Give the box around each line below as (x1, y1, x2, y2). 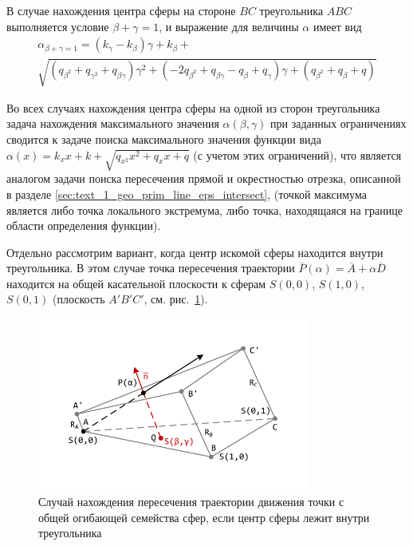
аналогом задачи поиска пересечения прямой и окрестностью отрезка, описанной (6, 170, 401, 187)
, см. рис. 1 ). (144, 291, 208, 307)
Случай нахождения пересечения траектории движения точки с (38, 493, 344, 509)
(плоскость (52, 291, 105, 307)
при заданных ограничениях (270, 115, 407, 132)
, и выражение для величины (159, 18, 299, 34)
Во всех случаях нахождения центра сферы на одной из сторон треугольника (6, 99, 380, 116)
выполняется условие (6, 18, 109, 34)
